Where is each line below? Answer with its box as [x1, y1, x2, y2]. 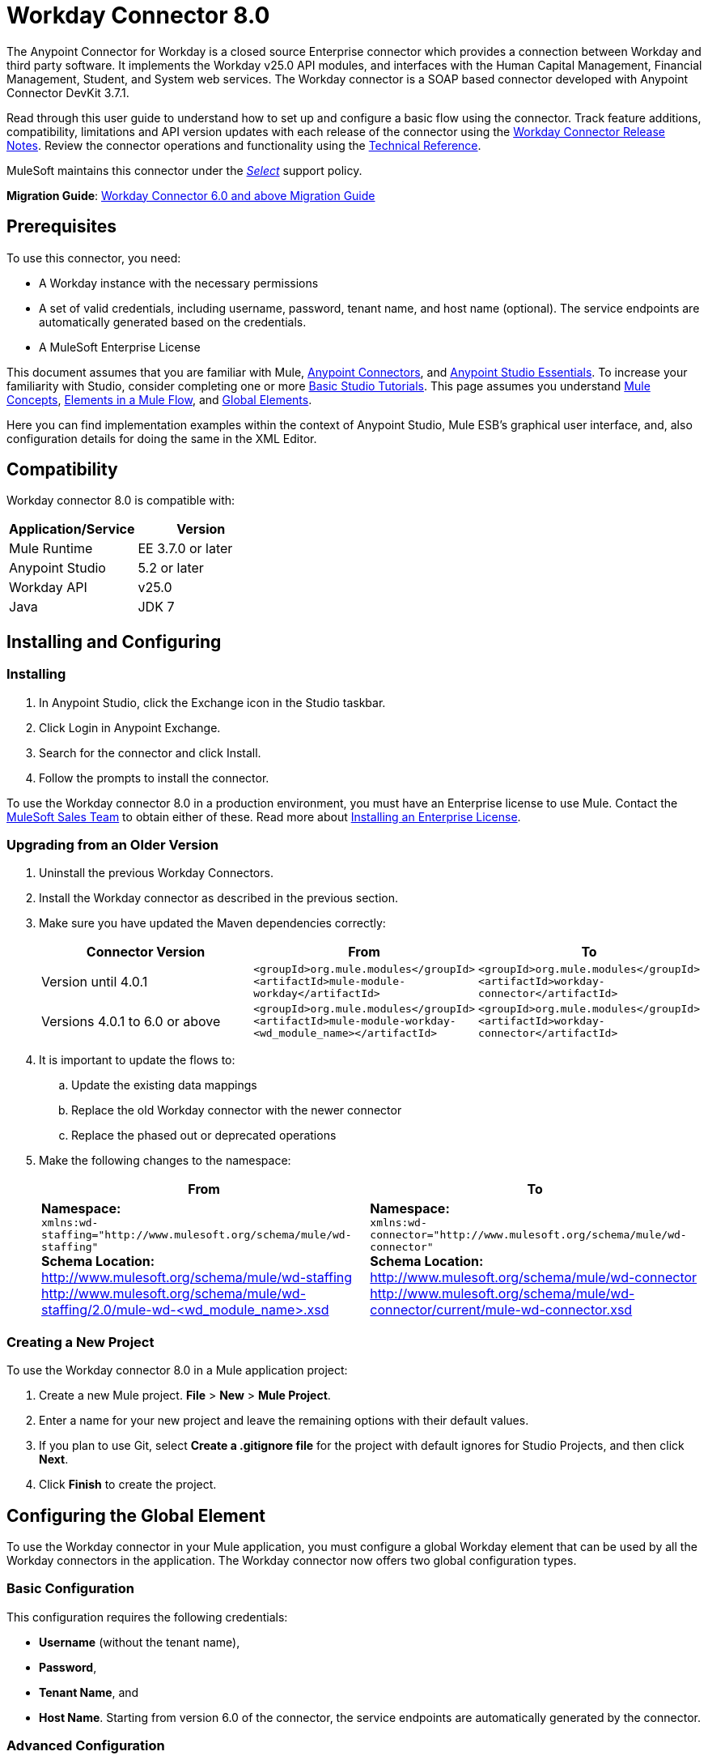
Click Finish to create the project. [39, 1477, 217, 1492]
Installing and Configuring [6, 631, 222, 652]
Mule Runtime [9, 540, 93, 557]
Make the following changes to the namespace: [39, 1153, 291, 1168]
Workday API [9, 579, 87, 596]
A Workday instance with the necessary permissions [39, 275, 319, 290]
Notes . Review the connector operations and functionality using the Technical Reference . [6, 138, 481, 152]
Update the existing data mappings [71, 1078, 257, 1093]
